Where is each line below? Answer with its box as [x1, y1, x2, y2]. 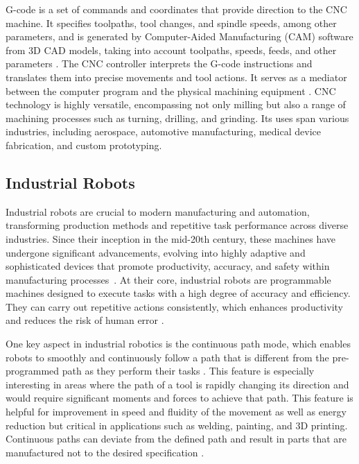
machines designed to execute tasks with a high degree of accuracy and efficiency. [6, 286, 351, 300]
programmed [6, 363, 60, 378]
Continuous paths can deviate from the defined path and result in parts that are [6, 431, 347, 446]
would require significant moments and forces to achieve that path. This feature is [6, 390, 353, 405]
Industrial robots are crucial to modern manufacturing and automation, [6, 204, 310, 218]
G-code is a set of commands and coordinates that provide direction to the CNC [6, 2, 347, 16]
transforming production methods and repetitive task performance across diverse [6, 218, 349, 232]
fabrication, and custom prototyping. [6, 137, 162, 152]
